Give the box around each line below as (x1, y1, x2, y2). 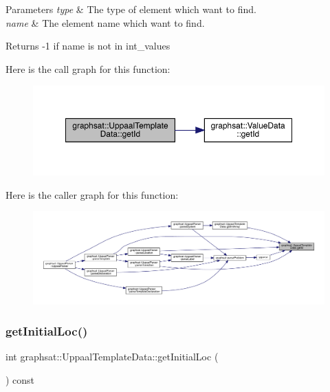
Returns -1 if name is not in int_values (5, 39, 170, 53)
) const (5, 372, 35, 386)
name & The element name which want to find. (5, 15, 205, 30)
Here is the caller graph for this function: (5, 187, 179, 202)
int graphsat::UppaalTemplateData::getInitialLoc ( (5, 349, 219, 364)
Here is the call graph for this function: (5, 61, 170, 76)
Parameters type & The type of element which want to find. (5, 2, 256, 16)
